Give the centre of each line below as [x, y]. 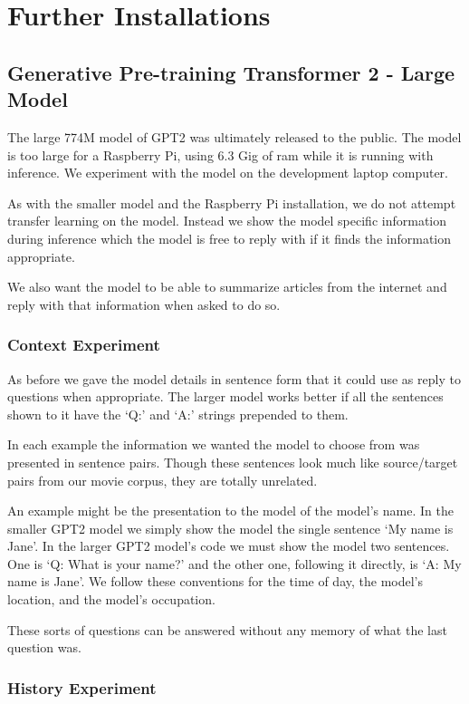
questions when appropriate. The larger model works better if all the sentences [225, 396]
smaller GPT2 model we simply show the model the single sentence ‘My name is [230, 528]
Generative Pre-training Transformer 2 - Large [231, 72]
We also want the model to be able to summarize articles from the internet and [227, 287]
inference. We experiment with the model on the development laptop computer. [228, 173]
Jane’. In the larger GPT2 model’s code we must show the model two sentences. [229, 546]
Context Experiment [84, 345]
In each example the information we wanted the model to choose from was [214, 444]
